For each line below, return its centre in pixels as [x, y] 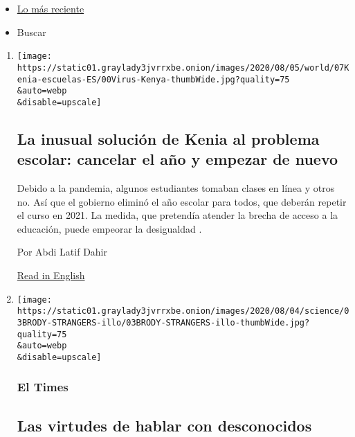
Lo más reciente [51, 8]
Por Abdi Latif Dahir [62, 252]
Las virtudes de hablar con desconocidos [164, 425]
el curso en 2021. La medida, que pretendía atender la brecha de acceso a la [177, 215]
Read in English [51, 275]
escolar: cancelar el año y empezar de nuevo [177, 159]
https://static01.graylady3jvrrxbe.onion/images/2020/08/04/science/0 [183, 311]
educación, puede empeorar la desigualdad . [109, 228]
